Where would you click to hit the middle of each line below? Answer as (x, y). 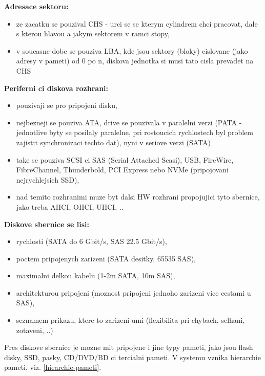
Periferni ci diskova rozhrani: (56, 88)
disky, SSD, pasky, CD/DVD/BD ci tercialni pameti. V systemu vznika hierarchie (132, 357)
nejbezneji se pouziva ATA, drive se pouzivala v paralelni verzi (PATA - (129, 122)
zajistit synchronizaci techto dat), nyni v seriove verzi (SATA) (113, 142)
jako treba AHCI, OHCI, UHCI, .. (70, 206)
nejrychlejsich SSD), (48, 179)
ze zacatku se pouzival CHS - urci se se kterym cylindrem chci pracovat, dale (137, 23)
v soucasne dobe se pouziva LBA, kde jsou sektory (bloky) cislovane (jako (132, 50)
